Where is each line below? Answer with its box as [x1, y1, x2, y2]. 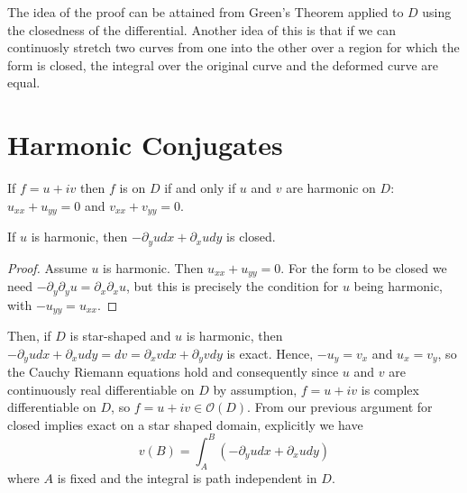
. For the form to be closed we [280, 258, 447, 277]
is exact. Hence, [226, 343, 314, 362]
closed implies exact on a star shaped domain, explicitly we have [7, 415, 363, 434]
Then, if [7, 325, 51, 344]
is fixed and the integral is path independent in [57, 468, 317, 487]
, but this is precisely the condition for [125, 277, 339, 296]
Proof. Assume [7, 258, 87, 277]
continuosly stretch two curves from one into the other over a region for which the [7, 38, 460, 57]
